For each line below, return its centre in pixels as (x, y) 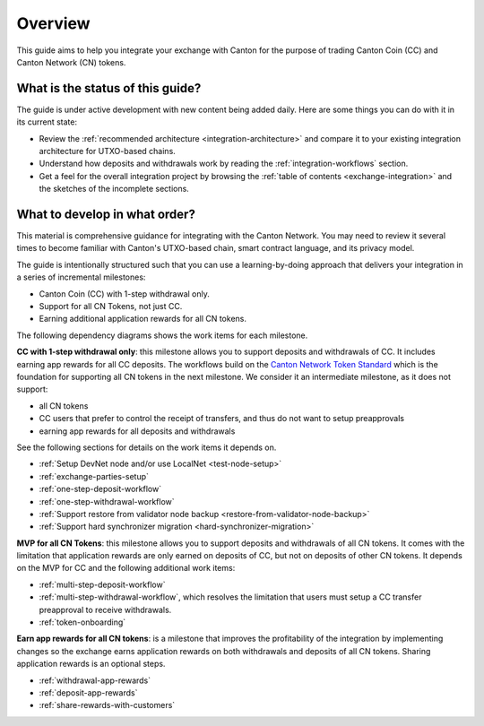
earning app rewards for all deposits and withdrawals (137, 431)
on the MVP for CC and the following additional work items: (126, 568)
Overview (53, 23)
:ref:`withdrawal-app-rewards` (95, 680)
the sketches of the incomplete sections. (114, 189)
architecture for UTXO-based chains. (108, 151)
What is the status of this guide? (109, 88)
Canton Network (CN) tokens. (71, 62)
